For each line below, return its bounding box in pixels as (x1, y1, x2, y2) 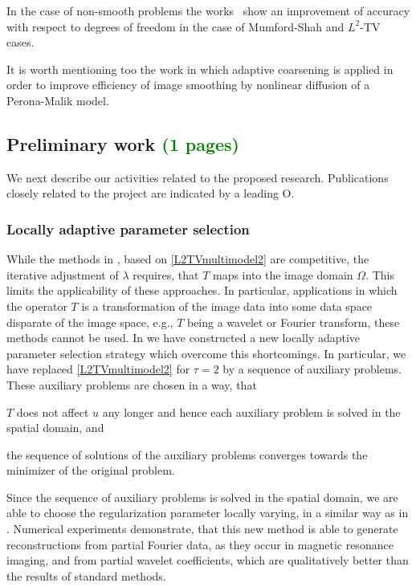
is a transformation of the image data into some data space (81, 297, 373, 314)
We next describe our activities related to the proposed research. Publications (6, 169, 389, 185)
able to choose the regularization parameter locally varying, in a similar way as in (6, 504, 409, 521)
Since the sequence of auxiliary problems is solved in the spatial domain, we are (6, 488, 398, 505)
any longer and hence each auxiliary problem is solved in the (102, 403, 401, 420)
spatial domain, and (6, 419, 104, 436)
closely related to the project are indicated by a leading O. (6, 185, 295, 202)
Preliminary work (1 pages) (6, 131, 239, 156)
